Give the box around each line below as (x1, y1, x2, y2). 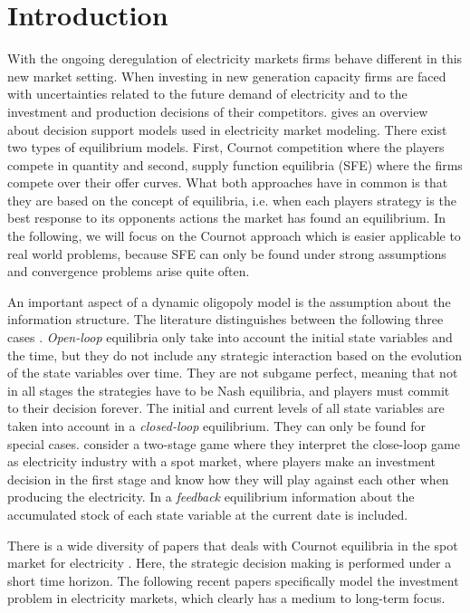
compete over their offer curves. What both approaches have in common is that (7, 173, 448, 192)
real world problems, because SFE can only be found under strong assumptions (7, 244, 446, 263)
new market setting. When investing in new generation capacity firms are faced (7, 66, 446, 85)
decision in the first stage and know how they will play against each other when (7, 469, 449, 488)
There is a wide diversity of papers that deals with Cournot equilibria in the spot (7, 535, 458, 554)
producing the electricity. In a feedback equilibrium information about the (7, 487, 415, 506)
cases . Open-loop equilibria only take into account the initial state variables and (7, 328, 453, 347)
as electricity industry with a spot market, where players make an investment (7, 452, 436, 471)
